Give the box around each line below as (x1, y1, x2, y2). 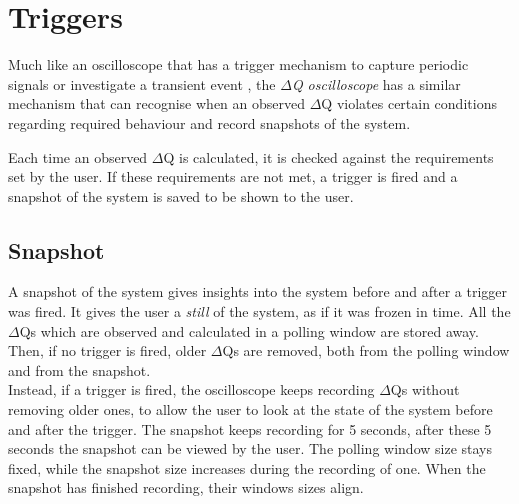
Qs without (390, 379, 460, 400)
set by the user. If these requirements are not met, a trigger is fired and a (8, 166, 458, 187)
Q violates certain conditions (321, 93, 497, 114)
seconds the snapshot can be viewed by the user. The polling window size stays (8, 438, 492, 459)
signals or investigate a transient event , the (8, 73, 276, 94)
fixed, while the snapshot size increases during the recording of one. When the (8, 457, 486, 478)
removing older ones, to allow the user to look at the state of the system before (8, 399, 493, 420)
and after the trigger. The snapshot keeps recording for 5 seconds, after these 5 (8, 418, 492, 439)
